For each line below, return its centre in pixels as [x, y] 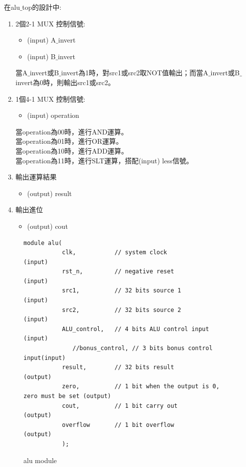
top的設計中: [42, 7]
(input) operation [53, 115]
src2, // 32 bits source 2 [122, 310]
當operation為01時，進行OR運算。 [69, 141]
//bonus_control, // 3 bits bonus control [143, 348]
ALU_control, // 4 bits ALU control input [135, 329]
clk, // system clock [114, 253]
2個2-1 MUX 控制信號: [50, 23]
